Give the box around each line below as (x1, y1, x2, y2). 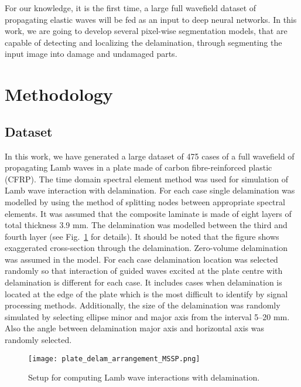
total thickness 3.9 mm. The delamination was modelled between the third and (5, 219, 288, 231)
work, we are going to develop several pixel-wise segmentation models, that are (5, 25, 288, 37)
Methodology (5, 82, 113, 106)
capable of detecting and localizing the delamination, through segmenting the (5, 36, 282, 48)
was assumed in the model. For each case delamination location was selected (5, 253, 278, 265)
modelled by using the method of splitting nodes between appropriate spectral (5, 195, 285, 208)
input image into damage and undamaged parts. (5, 47, 177, 60)
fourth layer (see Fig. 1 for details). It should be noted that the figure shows (5, 230, 279, 242)
